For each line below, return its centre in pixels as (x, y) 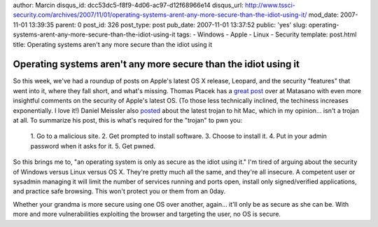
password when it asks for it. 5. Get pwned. (93, 146)
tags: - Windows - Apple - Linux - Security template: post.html (267, 34)
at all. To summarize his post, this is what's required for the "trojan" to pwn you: (128, 121)
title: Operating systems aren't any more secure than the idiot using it (113, 44)
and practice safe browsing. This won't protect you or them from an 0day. (119, 191)
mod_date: (323, 15)
